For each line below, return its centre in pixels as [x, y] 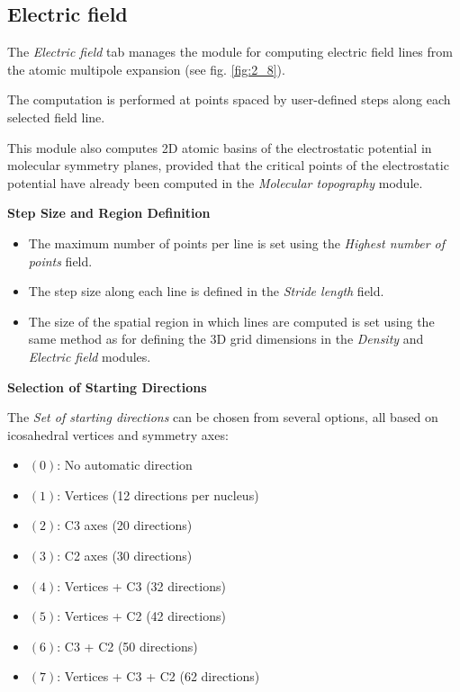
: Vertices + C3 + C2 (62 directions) [158, 676]
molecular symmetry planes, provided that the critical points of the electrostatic [228, 165]
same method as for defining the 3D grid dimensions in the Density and [226, 339]
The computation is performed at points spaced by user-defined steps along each [229, 99]
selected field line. [56, 117]
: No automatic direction [125, 465]
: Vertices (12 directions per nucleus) [158, 494]
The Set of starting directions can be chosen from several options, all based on [223, 417]
